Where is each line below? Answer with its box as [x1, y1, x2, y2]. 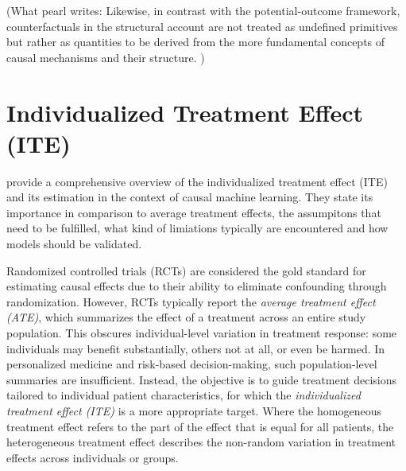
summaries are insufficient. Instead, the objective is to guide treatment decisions [6, 371, 396, 387]
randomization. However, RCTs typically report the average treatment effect [6, 293, 376, 309]
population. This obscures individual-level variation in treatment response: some [6, 325, 397, 341]
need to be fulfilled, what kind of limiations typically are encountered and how [6, 220, 389, 236]
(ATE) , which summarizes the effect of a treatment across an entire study [6, 309, 366, 325]
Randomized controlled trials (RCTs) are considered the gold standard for [6, 262, 366, 278]
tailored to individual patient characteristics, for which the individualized [6, 387, 361, 403]
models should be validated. [6, 235, 142, 252]
